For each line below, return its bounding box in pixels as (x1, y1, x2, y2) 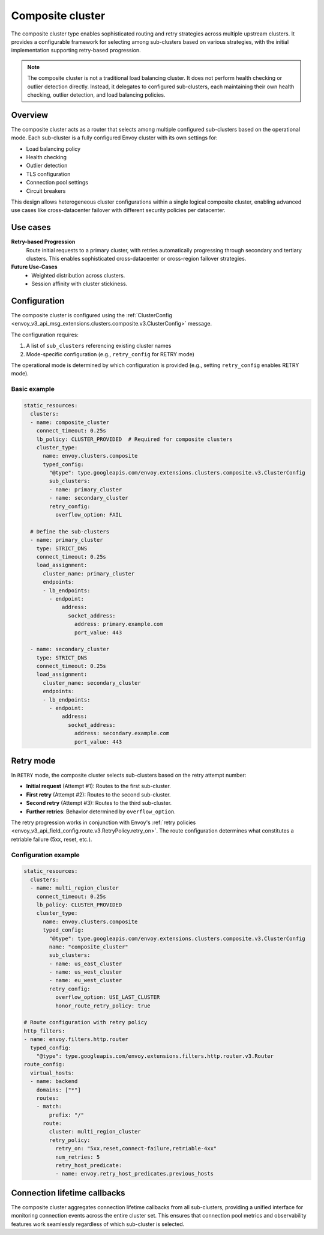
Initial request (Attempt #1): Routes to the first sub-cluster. (26, 783, 171, 790)
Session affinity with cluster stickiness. (31, 280, 128, 288)
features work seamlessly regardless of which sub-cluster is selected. (11, 1220, 185, 1228)
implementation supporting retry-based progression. (11, 47, 141, 54)
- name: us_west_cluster (49, 969, 122, 976)
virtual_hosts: (30, 1069, 75, 1076)
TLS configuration (26, 170, 71, 177)
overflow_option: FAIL (55, 511, 122, 518)
